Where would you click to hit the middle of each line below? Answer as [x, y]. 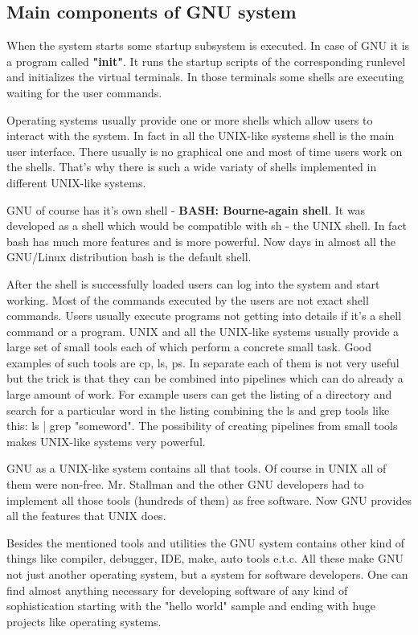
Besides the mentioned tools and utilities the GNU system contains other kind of [206, 542]
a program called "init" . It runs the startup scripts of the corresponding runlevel [206, 61]
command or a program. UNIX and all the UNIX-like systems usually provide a [203, 331]
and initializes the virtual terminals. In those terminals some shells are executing [205, 77]
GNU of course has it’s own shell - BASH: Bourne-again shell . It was [186, 209]
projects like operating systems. [84, 621]
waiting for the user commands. [84, 92]
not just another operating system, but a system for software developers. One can [207, 574]
